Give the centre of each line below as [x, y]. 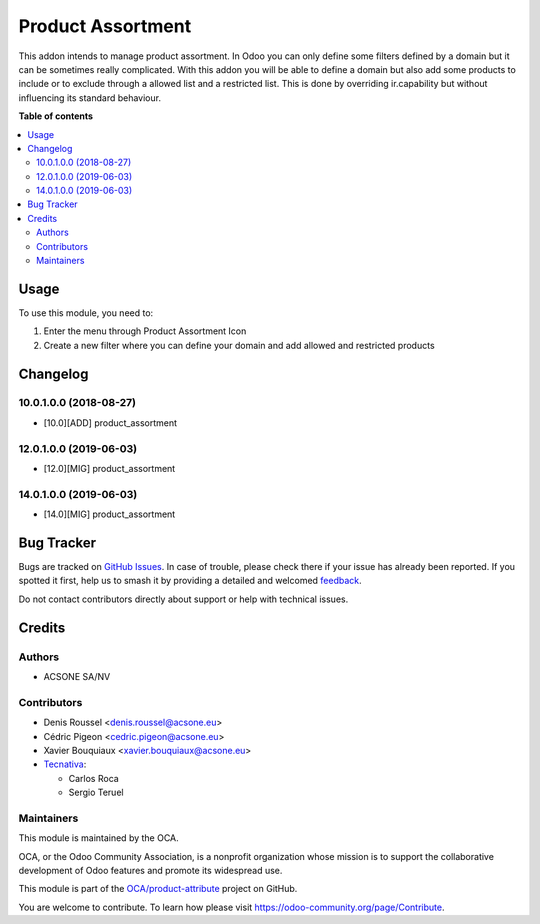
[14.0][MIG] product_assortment [109, 514]
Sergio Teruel [96, 792]
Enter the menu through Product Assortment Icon [145, 331]
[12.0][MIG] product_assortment [109, 468]
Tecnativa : [65, 764]
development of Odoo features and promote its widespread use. [150, 870]
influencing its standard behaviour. [90, 97]
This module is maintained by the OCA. [98, 838]
